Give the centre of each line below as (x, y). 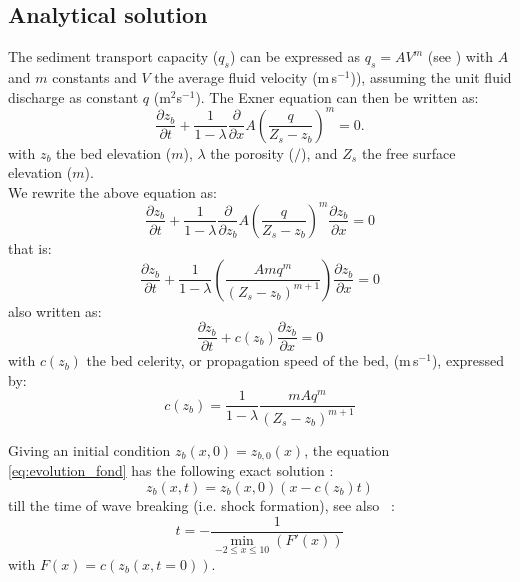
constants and (94, 77)
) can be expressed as (295, 56)
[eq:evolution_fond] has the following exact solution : (171, 470)
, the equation (347, 449)
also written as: (55, 310)
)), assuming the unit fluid (431, 77)
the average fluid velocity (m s (246, 77)
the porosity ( (252, 152)
